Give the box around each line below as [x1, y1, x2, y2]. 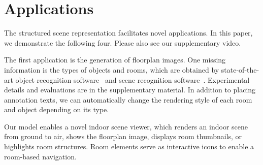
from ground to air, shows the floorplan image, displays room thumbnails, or [4, 131, 242, 142]
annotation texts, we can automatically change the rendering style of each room [4, 94, 252, 105]
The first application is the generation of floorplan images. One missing [4, 54, 226, 65]
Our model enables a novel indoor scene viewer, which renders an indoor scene [4, 121, 248, 131]
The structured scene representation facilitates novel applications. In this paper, [4, 27, 253, 38]
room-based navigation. [4, 151, 77, 161]
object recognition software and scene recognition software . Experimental [15, 74, 250, 85]
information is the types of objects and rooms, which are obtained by [4, 64, 219, 75]
